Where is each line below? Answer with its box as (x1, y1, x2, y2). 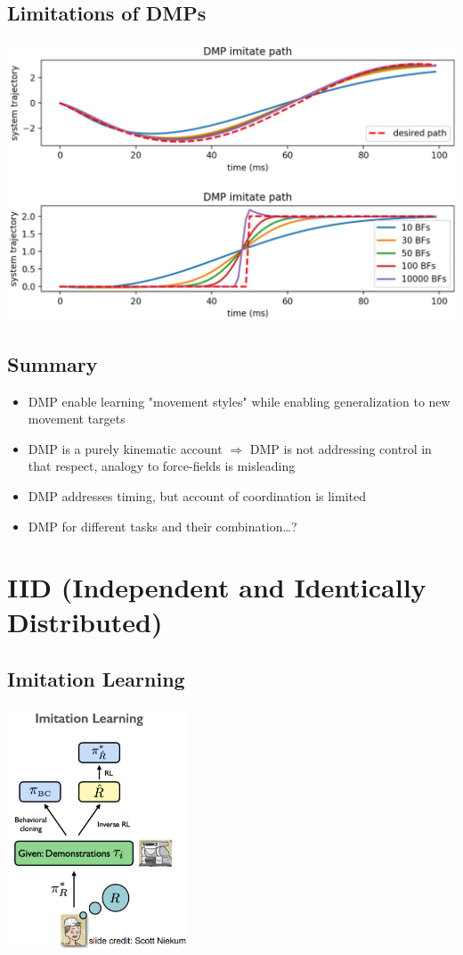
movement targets (28, 409, 126, 428)
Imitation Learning (7, 665, 185, 693)
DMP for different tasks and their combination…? (28, 516, 297, 535)
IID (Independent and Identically (7, 569, 426, 605)
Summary (7, 350, 98, 377)
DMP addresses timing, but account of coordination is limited (28, 486, 366, 505)
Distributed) (7, 604, 163, 640)
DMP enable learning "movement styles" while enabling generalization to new (28, 391, 451, 410)
